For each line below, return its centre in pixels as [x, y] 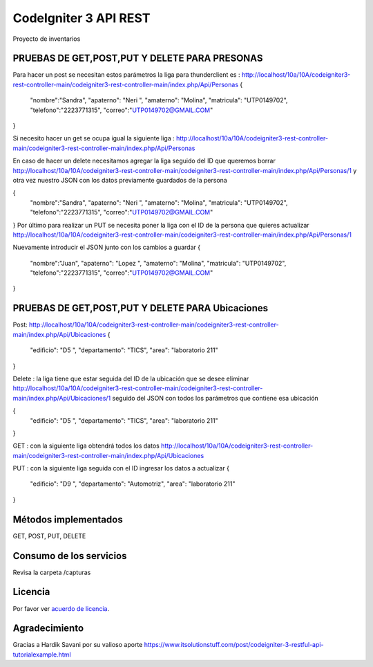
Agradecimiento [48, 629]
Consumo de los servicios [70, 556]
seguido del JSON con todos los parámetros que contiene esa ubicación [216, 398]
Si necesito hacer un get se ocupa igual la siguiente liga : [94, 138]
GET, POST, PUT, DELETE [49, 536]
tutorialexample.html [42, 655]
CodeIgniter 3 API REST [82, 18]
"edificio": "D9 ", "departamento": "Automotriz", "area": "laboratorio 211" [133, 484]
